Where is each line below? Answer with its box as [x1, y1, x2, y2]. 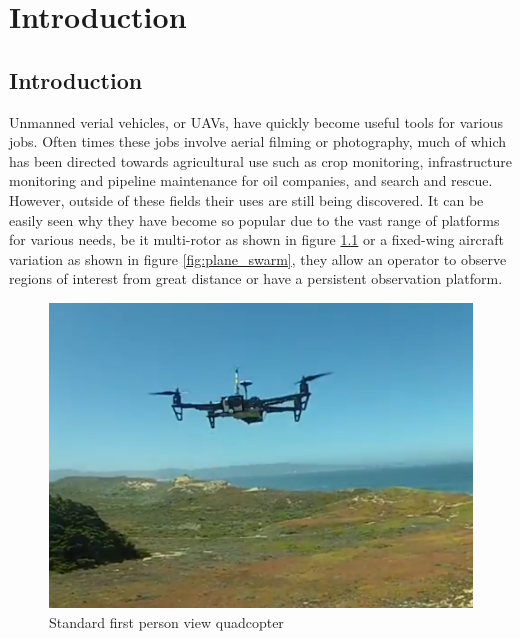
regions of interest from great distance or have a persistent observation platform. [9, 268, 503, 289]
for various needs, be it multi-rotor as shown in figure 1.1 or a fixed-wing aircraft [9, 229, 504, 250]
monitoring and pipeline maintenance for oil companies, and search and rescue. [9, 170, 493, 191]
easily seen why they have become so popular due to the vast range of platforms [9, 209, 500, 230]
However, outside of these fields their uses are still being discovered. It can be [9, 189, 484, 210]
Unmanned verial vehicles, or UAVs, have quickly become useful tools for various [9, 111, 504, 132]
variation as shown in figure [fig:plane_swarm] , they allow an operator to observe [9, 248, 507, 269]
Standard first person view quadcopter [49, 611, 284, 632]
